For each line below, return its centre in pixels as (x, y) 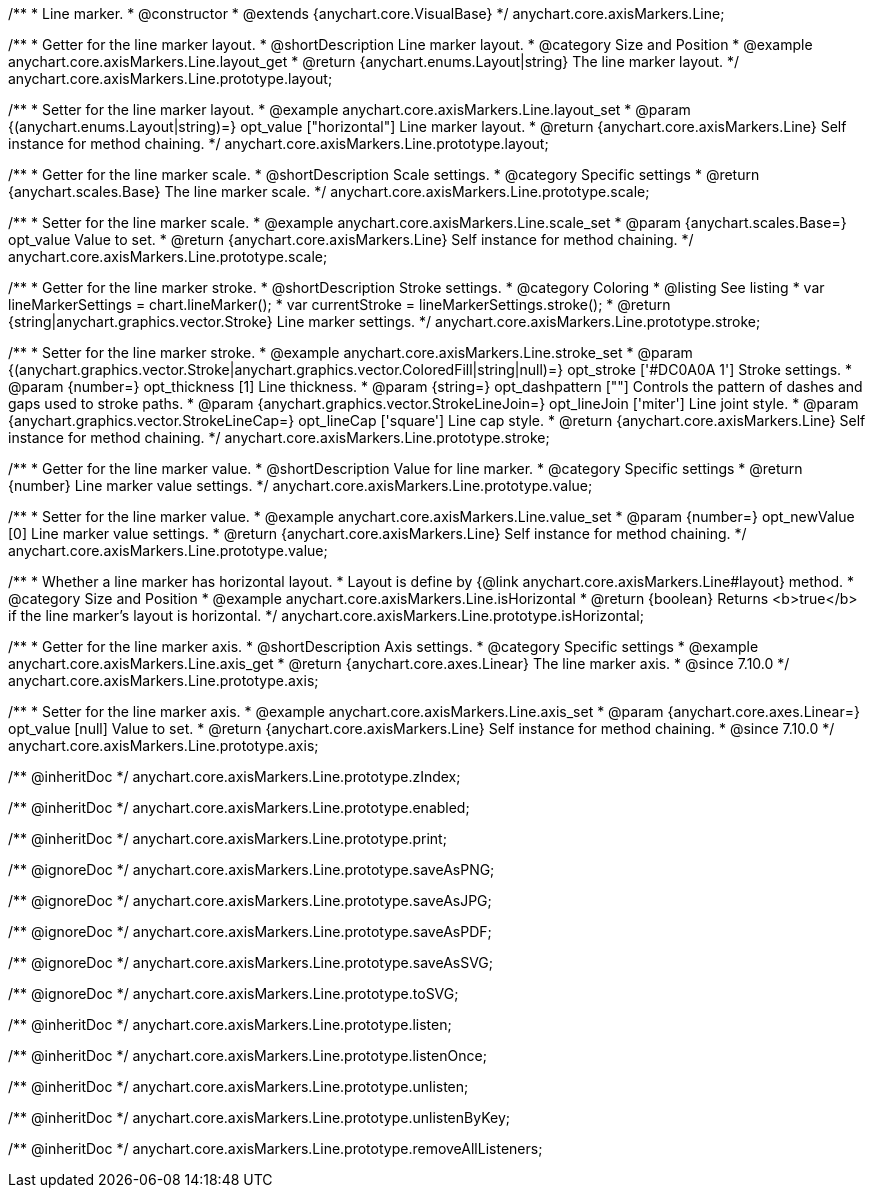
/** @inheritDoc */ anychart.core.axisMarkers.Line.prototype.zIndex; (234, 776)
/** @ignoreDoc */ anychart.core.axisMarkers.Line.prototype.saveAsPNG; (251, 869)
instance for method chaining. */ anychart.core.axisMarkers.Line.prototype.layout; (278, 143)
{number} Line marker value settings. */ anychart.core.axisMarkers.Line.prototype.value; (300, 485)
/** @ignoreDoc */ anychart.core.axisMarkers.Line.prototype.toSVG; (233, 993)
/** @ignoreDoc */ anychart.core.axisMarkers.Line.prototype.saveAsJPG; (250, 900)
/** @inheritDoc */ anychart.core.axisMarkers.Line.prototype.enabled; (239, 807)
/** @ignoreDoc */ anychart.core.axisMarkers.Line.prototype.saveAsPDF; (250, 931)
